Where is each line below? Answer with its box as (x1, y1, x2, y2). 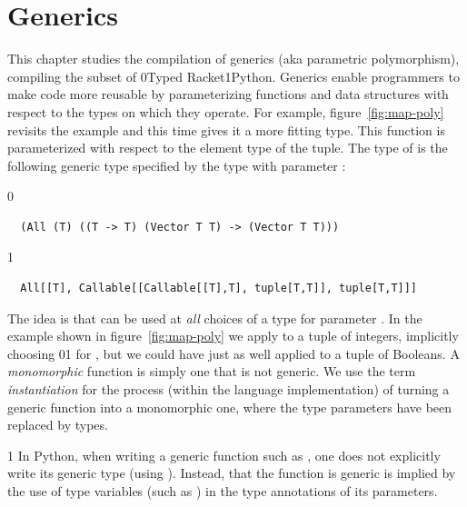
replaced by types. (7, 415, 108, 434)
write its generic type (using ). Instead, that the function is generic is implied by (7, 463, 456, 482)
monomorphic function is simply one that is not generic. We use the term (7, 362, 416, 381)
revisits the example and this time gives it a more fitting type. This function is (7, 120, 445, 139)
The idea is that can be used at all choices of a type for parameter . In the (7, 308, 422, 327)
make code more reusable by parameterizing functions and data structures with (7, 84, 449, 104)
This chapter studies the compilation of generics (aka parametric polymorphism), (7, 49, 460, 68)
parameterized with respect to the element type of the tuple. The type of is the (7, 138, 448, 157)
